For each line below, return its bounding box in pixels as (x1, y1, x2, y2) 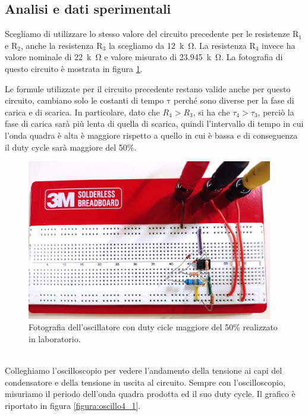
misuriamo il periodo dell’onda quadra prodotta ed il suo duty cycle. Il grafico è (5, 387, 296, 400)
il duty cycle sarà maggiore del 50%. (5, 140, 137, 153)
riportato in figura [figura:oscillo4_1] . (5, 399, 141, 411)
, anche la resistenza (20, 39, 94, 51)
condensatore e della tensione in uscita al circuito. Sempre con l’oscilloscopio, (5, 376, 285, 388)
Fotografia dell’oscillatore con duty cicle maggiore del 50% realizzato (29, 321, 278, 333)
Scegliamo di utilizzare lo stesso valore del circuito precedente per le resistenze (5, 27, 290, 40)
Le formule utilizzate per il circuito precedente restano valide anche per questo (5, 82, 291, 95)
